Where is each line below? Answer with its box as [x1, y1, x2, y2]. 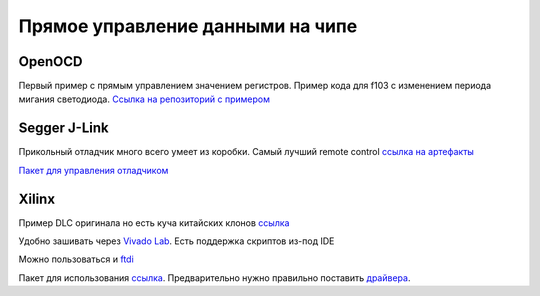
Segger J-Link [18, 120, 109, 137]
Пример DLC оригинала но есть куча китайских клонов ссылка [18, 216, 290, 229]
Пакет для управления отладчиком [18, 164, 169, 176]
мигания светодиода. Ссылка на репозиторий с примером [18, 93, 270, 105]
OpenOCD [18, 53, 83, 70]
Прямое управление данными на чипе [18, 15, 358, 37]
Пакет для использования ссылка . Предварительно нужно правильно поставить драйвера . [18, 271, 411, 284]
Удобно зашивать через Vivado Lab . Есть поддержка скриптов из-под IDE [18, 235, 335, 247]
